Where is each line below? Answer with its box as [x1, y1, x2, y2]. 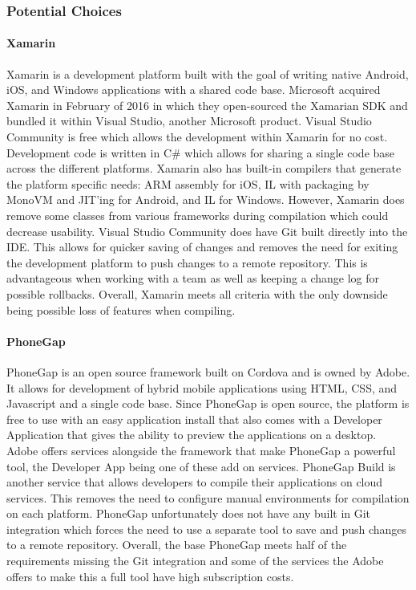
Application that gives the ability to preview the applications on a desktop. [6, 426, 377, 443]
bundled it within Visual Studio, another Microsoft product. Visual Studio [6, 112, 372, 129]
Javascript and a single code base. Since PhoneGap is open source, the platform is [6, 395, 410, 412]
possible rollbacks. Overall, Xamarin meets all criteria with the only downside [6, 285, 388, 302]
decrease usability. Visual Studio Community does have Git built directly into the [6, 222, 408, 239]
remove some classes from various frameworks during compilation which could [6, 206, 389, 223]
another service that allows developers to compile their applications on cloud [6, 474, 383, 490]
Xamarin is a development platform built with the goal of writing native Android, [6, 65, 409, 82]
